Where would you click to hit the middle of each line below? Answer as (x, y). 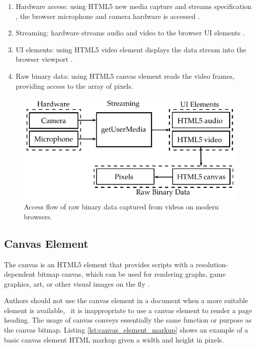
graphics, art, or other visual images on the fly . (77, 283)
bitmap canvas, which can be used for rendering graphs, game (131, 274)
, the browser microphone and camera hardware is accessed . (108, 16)
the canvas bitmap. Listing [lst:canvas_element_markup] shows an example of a (126, 330)
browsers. (38, 216)
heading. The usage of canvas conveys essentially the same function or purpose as (128, 320)
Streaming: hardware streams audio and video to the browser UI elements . (130, 33)
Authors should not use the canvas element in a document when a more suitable (126, 300)
